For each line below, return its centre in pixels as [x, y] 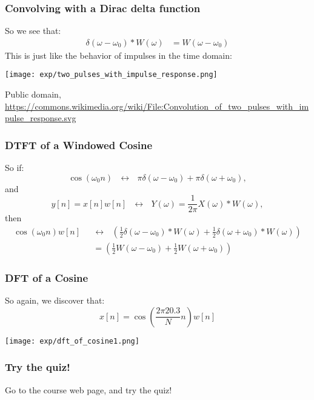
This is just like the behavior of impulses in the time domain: [119, 55]
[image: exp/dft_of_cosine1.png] [72, 341]
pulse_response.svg [41, 118]
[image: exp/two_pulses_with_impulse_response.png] [111, 75]
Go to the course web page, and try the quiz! [89, 389]
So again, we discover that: [55, 300]
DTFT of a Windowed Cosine [79, 145]
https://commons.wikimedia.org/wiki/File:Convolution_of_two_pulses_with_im [157, 106]
